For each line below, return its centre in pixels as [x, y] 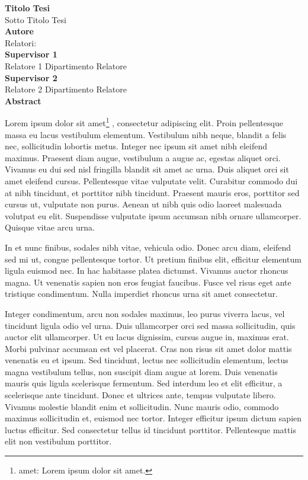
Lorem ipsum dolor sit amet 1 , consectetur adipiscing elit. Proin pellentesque [144, 122]
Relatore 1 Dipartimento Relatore [66, 65]
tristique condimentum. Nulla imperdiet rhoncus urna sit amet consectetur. [141, 294]
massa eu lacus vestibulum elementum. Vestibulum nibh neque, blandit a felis [146, 134]
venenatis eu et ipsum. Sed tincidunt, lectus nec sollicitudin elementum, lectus [147, 360]
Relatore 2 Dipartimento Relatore [66, 89]
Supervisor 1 [31, 54]
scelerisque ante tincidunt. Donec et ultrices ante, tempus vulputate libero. [140, 395]
